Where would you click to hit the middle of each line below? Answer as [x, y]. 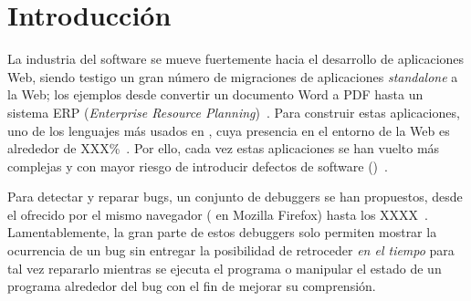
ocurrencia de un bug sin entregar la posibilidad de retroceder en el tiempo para [231, 250]
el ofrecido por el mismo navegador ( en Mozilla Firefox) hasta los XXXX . [218, 214]
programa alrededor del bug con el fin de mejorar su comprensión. [192, 286]
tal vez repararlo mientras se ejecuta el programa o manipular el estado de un [225, 268]
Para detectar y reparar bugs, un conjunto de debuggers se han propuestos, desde [235, 197]
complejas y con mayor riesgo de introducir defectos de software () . [198, 166]
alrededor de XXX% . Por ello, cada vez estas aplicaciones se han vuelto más [224, 148]
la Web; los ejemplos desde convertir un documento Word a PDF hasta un [215, 94]
